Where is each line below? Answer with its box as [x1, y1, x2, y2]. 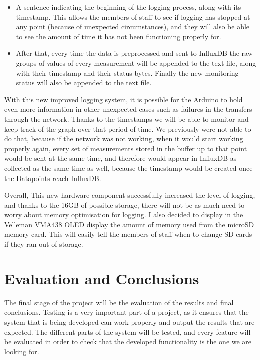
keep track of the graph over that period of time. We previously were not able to [4, 123, 251, 134]
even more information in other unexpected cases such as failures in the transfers [4, 104, 252, 114]
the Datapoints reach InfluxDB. [4, 172, 101, 183]
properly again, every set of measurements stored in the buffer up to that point [4, 143, 247, 153]
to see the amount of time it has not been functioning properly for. [16, 31, 221, 41]
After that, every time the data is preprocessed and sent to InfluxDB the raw [16, 48, 253, 58]
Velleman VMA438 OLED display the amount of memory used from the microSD [4, 219, 254, 229]
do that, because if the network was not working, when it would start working [4, 133, 243, 144]
